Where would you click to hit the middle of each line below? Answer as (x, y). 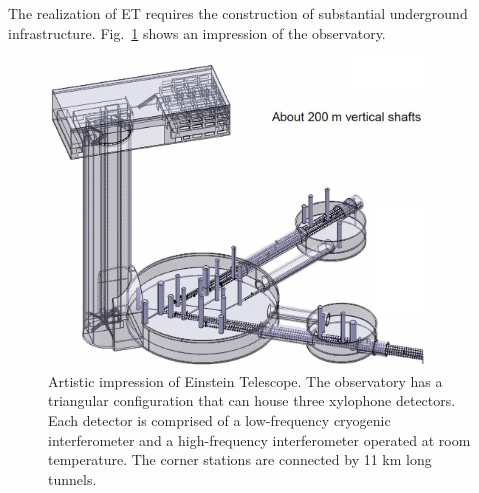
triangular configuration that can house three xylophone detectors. (252, 400)
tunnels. (72, 478)
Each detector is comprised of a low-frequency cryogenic (219, 419)
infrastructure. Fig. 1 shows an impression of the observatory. (197, 32)
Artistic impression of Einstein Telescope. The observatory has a (245, 380)
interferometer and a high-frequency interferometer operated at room (259, 439)
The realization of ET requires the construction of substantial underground (238, 13)
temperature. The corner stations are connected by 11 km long (240, 459)
